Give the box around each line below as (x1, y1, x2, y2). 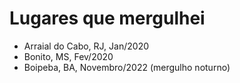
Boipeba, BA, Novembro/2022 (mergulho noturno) (23, 61, 231, 73)
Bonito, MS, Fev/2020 (23, 50, 114, 62)
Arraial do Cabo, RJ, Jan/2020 (23, 40, 149, 52)
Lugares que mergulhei (9, 7, 206, 30)
